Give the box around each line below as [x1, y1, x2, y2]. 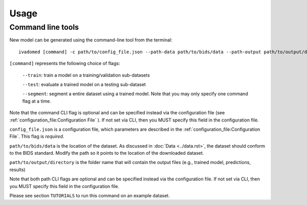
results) [9, 167, 26, 173]
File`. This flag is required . [9, 133, 64, 139]
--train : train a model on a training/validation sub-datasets [22, 72, 150, 78]
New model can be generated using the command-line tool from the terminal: [9, 37, 172, 43]
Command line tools [9, 23, 79, 32]
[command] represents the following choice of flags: [9, 60, 120, 67]
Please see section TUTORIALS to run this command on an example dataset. [9, 193, 170, 199]
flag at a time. [22, 98, 51, 104]
